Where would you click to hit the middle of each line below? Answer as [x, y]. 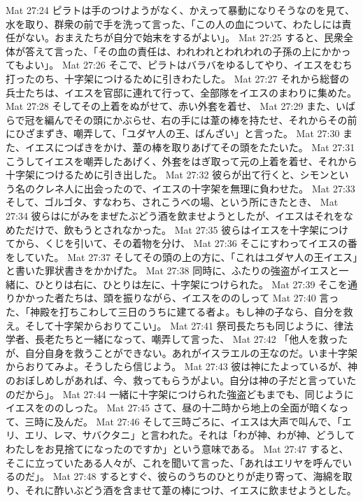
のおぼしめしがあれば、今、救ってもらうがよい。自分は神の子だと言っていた [181, 380]
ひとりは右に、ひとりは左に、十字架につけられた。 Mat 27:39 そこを [191, 284]
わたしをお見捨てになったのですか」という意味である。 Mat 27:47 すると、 [177, 449]
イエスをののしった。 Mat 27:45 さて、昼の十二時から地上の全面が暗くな [172, 408]
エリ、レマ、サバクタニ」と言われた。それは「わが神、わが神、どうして [190, 435]
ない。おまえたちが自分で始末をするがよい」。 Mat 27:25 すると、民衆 [184, 37]
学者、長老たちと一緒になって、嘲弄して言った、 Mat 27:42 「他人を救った [177, 339]
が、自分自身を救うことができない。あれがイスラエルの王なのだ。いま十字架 [181, 352]
